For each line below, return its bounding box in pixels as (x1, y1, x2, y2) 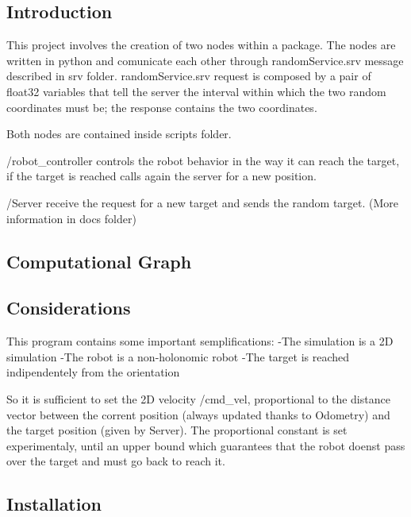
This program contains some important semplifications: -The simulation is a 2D (6, 333, 394, 349)
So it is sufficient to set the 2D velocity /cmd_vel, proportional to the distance (6, 390, 390, 407)
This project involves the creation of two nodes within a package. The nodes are (6, 37, 396, 53)
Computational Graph (6, 249, 192, 273)
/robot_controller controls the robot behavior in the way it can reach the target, (6, 152, 400, 168)
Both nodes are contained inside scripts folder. (6, 125, 232, 142)
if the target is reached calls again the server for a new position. (6, 168, 317, 184)
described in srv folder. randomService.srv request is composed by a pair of (6, 68, 371, 84)
